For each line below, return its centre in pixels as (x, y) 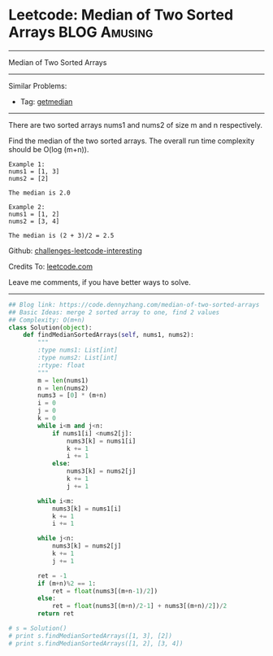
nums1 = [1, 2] (34, 214)
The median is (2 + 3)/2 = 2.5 (61, 235)
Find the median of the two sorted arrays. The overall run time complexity (131, 141)
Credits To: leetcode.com (51, 266)
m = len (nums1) (63, 380)
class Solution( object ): (50, 327)
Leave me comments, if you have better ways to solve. (100, 282)
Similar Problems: (38, 85)
